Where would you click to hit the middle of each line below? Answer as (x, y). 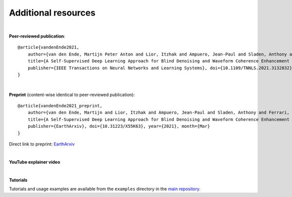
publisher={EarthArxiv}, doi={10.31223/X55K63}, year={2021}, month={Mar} (119, 126)
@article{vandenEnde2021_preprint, (60, 106)
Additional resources (52, 13)
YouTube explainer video (35, 162)
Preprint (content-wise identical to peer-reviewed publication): (72, 95)
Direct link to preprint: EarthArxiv (42, 144)
